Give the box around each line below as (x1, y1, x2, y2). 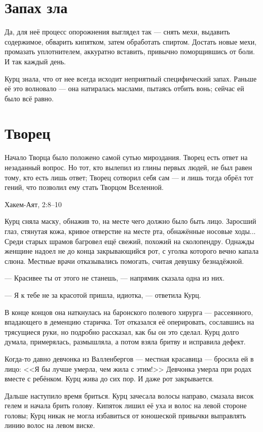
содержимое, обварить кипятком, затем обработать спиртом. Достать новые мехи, (5, 36, 257, 47)
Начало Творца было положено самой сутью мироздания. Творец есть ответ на (5, 152, 248, 163)
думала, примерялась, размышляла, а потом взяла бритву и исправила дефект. (5, 336, 246, 347)
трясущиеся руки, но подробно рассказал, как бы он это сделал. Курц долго (5, 326, 239, 337)
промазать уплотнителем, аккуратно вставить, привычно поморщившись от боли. (5, 46, 255, 57)
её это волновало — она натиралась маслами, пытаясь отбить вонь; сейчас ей (5, 83, 244, 94)
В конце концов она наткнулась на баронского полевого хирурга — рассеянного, (5, 306, 253, 317)
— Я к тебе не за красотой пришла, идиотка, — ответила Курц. (5, 289, 201, 300)
